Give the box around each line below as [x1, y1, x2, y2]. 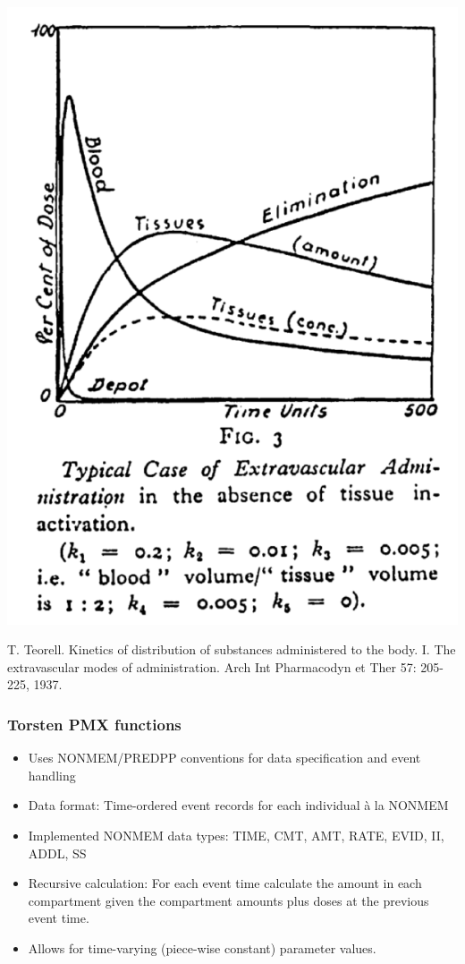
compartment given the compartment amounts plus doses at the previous [28, 891, 429, 909]
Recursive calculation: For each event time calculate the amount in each [28, 874, 422, 892]
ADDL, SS [28, 843, 87, 862]
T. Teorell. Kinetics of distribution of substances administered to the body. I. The [7, 640, 456, 659]
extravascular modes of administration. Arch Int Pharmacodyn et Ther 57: [7, 657, 417, 676]
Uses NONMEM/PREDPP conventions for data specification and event [28, 748, 421, 767]
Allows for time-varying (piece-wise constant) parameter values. [28, 938, 376, 957]
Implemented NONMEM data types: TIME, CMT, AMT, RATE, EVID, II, [28, 825, 444, 844]
